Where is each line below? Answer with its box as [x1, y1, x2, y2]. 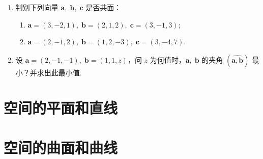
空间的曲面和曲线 [4, 137, 118, 157]
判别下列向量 [15, 2, 59, 12]
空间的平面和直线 [4, 97, 118, 118]
